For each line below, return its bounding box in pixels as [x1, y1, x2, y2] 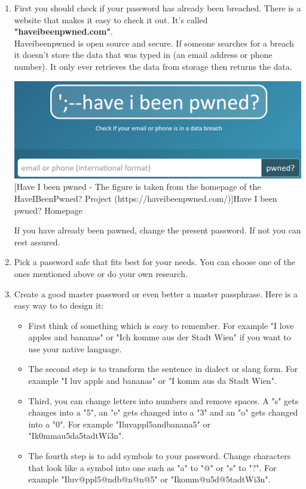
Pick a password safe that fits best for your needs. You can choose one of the [14, 256, 295, 268]
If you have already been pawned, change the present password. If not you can [14, 224, 301, 236]
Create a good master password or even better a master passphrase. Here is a [14, 287, 298, 300]
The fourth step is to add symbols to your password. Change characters [28, 450, 291, 462]
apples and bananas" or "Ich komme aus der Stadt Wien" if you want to [28, 331, 291, 343]
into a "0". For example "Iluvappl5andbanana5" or [28, 417, 210, 430]
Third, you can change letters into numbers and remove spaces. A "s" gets [28, 394, 299, 407]
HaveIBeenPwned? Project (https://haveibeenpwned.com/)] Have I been [14, 192, 277, 204]
